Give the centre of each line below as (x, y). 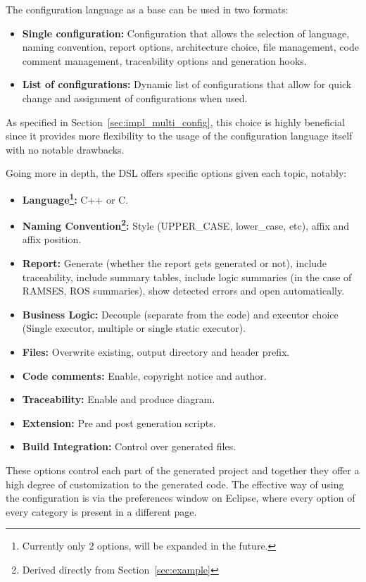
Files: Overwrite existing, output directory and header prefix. (156, 352)
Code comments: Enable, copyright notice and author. (144, 375)
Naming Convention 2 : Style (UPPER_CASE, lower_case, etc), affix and (186, 224)
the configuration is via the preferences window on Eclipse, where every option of (181, 498)
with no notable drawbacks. (65, 149)
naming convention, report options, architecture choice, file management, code (190, 47)
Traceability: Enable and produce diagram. (119, 399)
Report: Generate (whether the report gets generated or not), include (175, 263)
